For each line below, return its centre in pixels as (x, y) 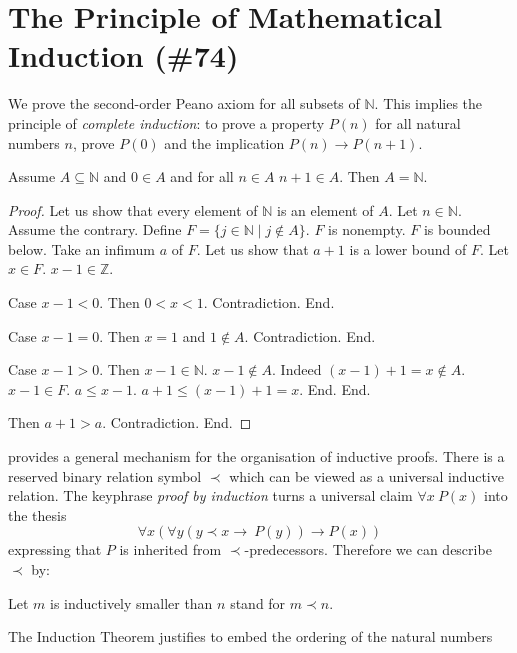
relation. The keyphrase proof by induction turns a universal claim (210, 495)
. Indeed (297, 369)
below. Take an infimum (81, 248)
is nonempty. (367, 229)
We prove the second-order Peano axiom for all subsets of (184, 103)
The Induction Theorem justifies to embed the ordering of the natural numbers (250, 636)
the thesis (37, 514)
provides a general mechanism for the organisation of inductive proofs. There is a (256, 456)
